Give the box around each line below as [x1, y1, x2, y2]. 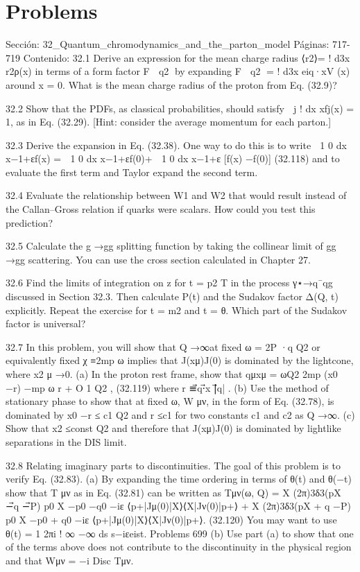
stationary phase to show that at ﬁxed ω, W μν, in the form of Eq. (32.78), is [6, 394, 334, 408]
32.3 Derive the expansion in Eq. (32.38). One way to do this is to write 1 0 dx [6, 137, 347, 152]
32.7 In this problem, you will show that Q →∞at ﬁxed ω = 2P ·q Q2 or [6, 339, 320, 354]
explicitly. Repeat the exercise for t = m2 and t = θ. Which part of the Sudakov [6, 302, 348, 317]
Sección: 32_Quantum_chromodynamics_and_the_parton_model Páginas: [6, 37, 329, 51]
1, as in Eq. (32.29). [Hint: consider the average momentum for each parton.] [6, 114, 332, 129]
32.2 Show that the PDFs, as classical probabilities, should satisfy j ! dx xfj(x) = [6, 101, 354, 115]
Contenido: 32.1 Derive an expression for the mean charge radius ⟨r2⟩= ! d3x [23, 50, 350, 64]
